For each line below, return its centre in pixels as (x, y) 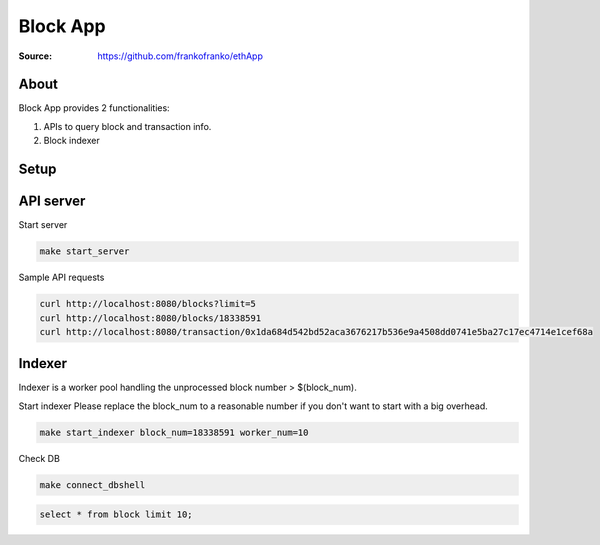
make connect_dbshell (92, 484)
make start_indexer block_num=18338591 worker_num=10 (174, 432)
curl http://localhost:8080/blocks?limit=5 (148, 304)
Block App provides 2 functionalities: (94, 108)
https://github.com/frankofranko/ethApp (180, 56)
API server (52, 201)
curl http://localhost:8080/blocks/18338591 (150, 318)
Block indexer (71, 141)
